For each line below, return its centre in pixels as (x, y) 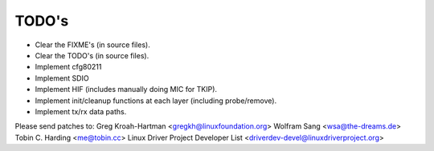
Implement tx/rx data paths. (81, 111)
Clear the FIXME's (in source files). (92, 45)
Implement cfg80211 (68, 67)
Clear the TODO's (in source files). (92, 55)
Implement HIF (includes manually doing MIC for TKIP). (126, 89)
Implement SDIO (62, 78)
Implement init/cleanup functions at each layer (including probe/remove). (156, 101)
